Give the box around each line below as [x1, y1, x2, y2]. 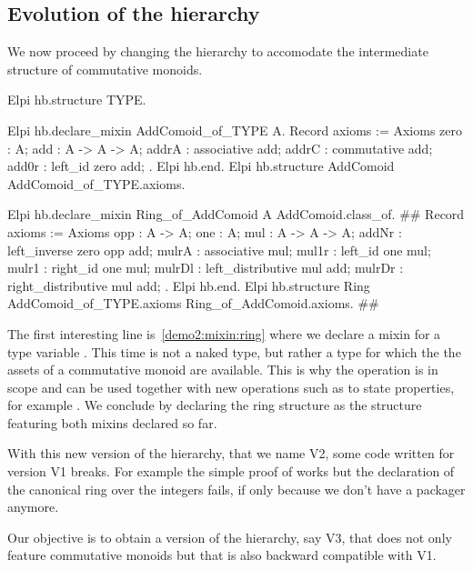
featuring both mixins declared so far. [7, 413, 217, 432]
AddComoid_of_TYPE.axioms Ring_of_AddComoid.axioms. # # [7, 294, 379, 313]
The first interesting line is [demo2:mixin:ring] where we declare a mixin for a [7, 324, 441, 343]
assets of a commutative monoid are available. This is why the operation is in [7, 360, 438, 379]
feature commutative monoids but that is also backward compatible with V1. [7, 545, 437, 565]
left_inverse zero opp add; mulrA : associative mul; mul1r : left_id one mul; [7, 240, 431, 259]
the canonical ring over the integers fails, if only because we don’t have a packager [7, 479, 466, 498]
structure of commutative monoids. [7, 59, 203, 78]
